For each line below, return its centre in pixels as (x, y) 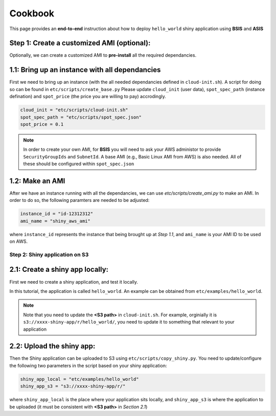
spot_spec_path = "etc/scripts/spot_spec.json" (81, 117)
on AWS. (19, 241)
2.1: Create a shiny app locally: (59, 270)
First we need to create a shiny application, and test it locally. (74, 282)
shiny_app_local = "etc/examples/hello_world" (79, 379)
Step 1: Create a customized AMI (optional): (80, 43)
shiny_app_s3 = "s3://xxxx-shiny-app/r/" (73, 386)
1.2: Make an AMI (37, 181)
